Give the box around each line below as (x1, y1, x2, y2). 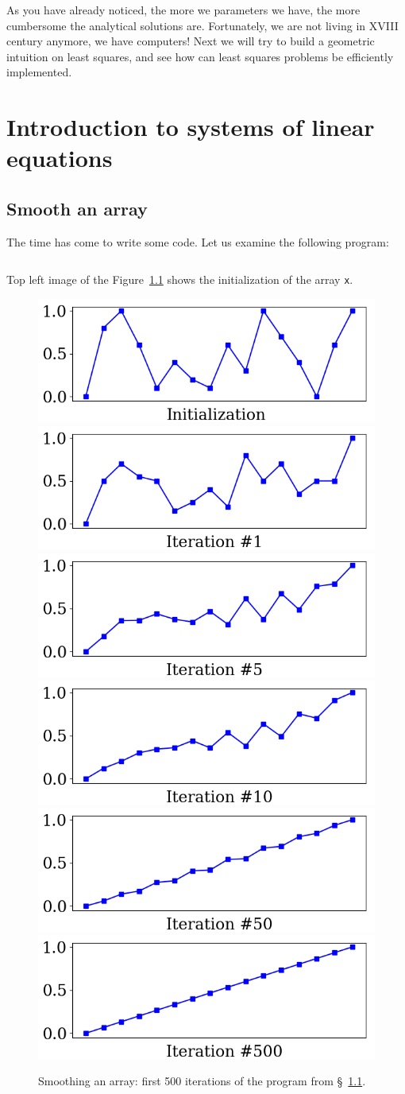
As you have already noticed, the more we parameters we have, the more (6, 2, 361, 17)
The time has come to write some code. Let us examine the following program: (6, 233, 389, 250)
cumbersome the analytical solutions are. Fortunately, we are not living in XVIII (6, 17, 399, 33)
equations (6, 142, 113, 174)
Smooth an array (6, 196, 148, 220)
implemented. (6, 64, 72, 80)
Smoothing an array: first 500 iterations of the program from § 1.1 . (38, 1073, 366, 1089)
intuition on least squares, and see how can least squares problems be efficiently (6, 48, 394, 64)
